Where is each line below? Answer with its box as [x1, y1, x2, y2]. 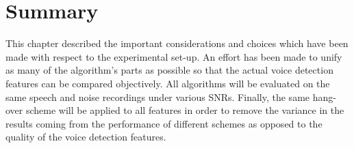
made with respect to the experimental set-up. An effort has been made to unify [5, 49, 342, 63]
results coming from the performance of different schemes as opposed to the [5, 116, 323, 130]
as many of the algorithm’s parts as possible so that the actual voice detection [5, 63, 333, 77]
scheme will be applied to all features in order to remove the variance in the [25, 103, 344, 117]
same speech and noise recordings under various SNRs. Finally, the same [5, 89, 310, 104]
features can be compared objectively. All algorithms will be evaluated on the [5, 76, 330, 90]
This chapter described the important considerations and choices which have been [5, 36, 349, 50]
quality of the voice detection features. [5, 130, 166, 144]
